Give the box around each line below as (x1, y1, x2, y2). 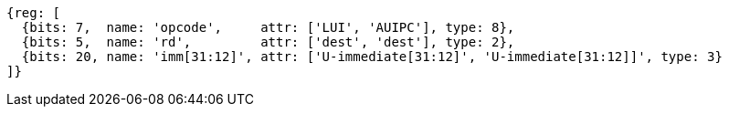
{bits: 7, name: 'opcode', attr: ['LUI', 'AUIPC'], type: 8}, (21, 20, 515, 35)
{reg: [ (6, 5, 61, 20)
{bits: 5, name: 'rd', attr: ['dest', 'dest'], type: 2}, (21, 35, 515, 49)
